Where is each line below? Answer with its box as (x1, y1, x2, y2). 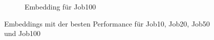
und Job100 (4, 28, 40, 38)
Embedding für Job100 (25, 1, 96, 11)
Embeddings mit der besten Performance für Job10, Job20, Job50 (4, 18, 210, 28)
